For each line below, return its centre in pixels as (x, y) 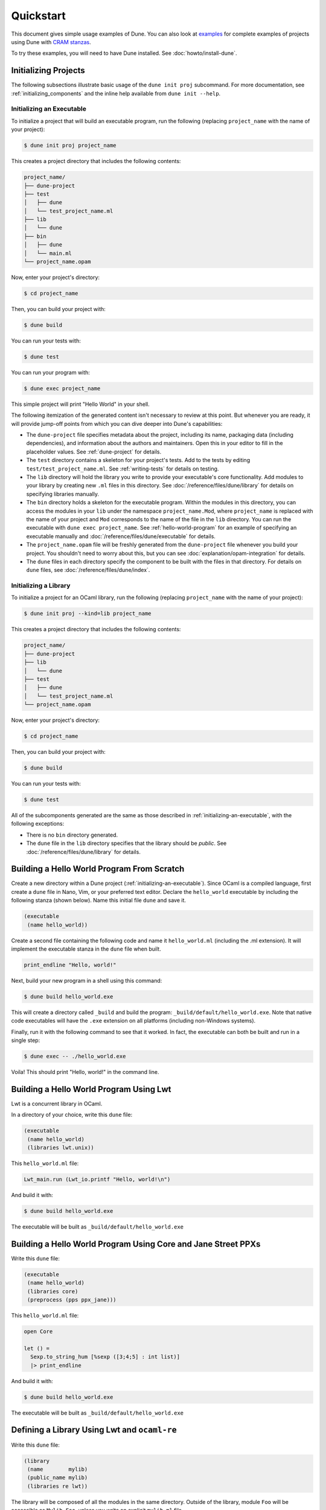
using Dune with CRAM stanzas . (51, 42)
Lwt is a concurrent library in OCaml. (57, 1104)
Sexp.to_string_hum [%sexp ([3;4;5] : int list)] (105, 1357)
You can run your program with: (51, 372)
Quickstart (39, 16)
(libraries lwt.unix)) (61, 1148)
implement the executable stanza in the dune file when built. (86, 949)
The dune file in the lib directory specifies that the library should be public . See (126, 843)
